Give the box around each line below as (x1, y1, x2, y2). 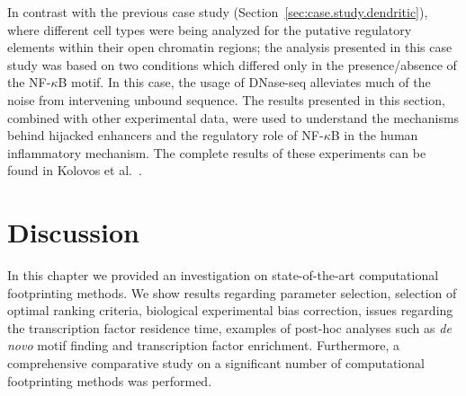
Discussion (7, 214, 139, 251)
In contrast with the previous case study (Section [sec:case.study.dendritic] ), (7, 3, 428, 21)
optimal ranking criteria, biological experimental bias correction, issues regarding (7, 301, 453, 320)
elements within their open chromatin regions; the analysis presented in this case (7, 38, 453, 57)
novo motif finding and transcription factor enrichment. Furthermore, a (7, 336, 400, 355)
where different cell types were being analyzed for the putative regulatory (7, 20, 412, 39)
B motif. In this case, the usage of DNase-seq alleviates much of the (58, 73, 431, 92)
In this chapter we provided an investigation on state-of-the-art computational (7, 266, 439, 285)
